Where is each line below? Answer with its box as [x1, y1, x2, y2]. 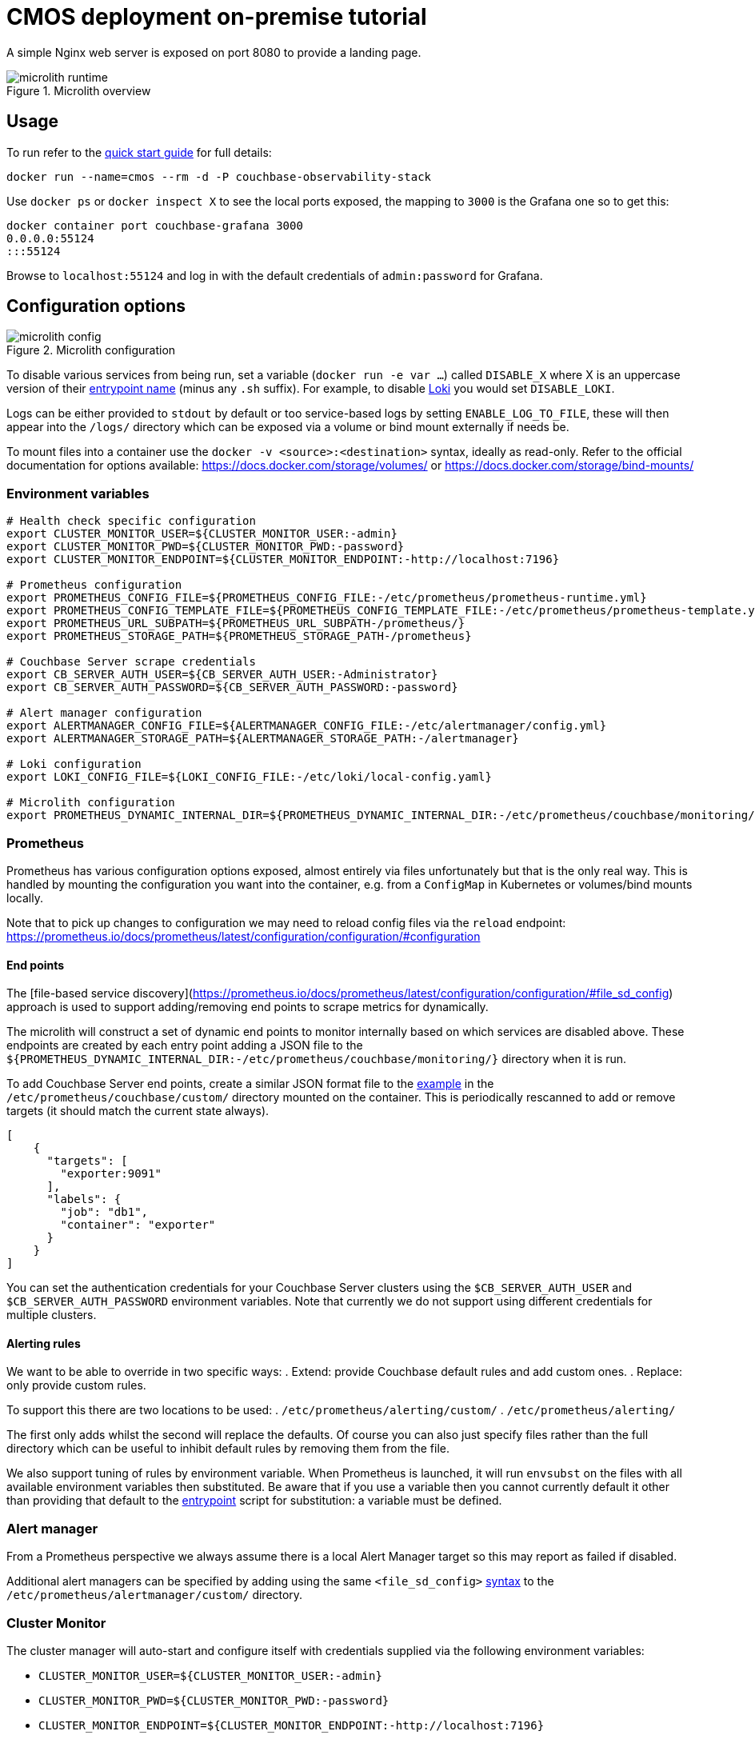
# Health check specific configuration [6, 514, 256, 528]
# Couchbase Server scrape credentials [6, 655, 256, 669]
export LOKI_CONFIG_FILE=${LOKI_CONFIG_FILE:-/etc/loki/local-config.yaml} [6, 770, 492, 784]
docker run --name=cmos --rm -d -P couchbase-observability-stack [6, 170, 432, 183]
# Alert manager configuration [6, 706, 202, 720]
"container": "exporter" [60, 1218, 216, 1232]
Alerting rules [6, 1336, 81, 1350]
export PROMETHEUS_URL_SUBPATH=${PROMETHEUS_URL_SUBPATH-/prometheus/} [6, 617, 465, 630]
